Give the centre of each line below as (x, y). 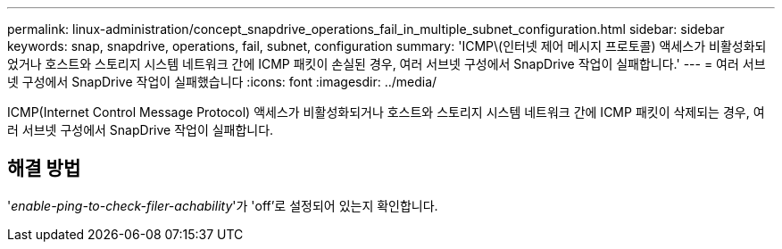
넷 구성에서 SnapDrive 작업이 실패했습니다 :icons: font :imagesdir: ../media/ (222, 82)
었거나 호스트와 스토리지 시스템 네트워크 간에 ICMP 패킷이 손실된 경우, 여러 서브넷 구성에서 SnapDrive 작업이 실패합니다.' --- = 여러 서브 (387, 64)
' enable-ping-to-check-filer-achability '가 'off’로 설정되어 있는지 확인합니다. (223, 205)
